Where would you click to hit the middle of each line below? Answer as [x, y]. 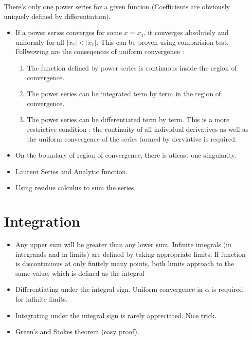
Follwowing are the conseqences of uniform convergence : [100, 51]
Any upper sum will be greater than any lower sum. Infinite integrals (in [123, 244]
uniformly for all [40, 42]
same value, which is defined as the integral [80, 273]
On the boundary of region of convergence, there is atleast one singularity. [126, 155]
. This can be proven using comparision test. [162, 42]
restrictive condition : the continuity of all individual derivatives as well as [138, 129]
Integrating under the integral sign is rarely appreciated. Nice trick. [116, 315]
